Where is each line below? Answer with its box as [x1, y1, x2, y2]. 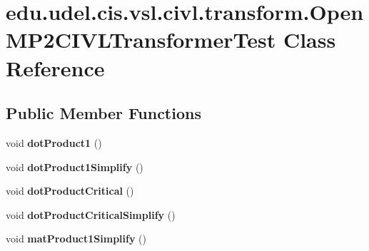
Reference [6, 53, 105, 82]
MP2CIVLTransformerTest [6, 25, 276, 54]
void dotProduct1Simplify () [6, 159, 143, 174]
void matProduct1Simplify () [6, 231, 147, 246]
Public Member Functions [6, 102, 201, 124]
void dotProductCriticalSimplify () [6, 207, 176, 222]
